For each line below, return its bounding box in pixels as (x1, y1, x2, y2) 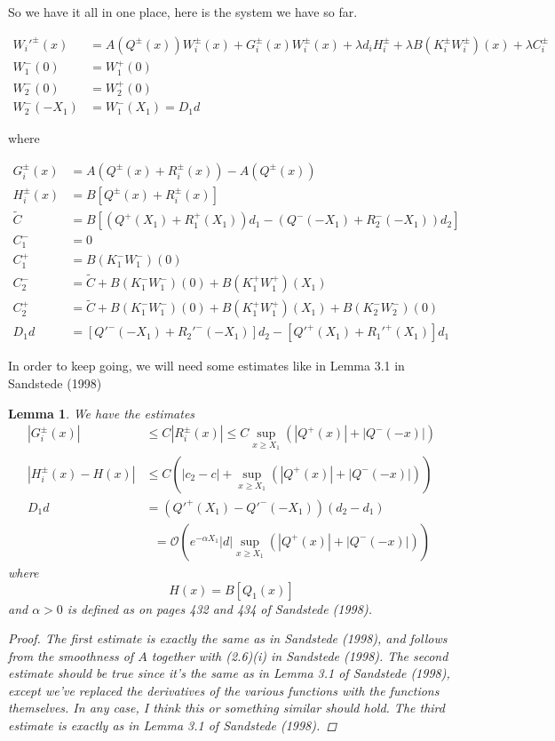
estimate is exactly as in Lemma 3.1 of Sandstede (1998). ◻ (8, 716, 337, 735)
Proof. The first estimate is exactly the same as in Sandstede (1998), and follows (8, 629, 448, 648)
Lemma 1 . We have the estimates (8, 403, 195, 422)
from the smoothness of (8, 646, 134, 665)
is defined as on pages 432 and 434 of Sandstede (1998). (67, 599, 372, 617)
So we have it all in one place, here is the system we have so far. (8, 3, 358, 20)
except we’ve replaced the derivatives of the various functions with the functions (8, 681, 440, 699)
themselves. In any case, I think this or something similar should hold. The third (8, 698, 445, 717)
